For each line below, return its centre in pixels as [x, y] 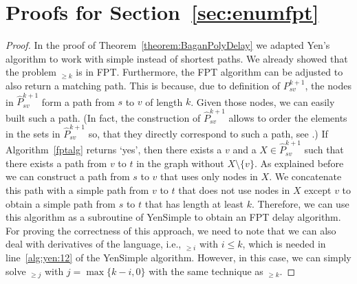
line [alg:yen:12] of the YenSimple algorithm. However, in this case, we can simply [178, 257]
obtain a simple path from [61, 203]
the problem [31, 72]
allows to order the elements [288, 117]
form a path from [78, 101]
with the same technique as [206, 271]
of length [164, 101]
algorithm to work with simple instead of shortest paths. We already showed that [177, 58]
